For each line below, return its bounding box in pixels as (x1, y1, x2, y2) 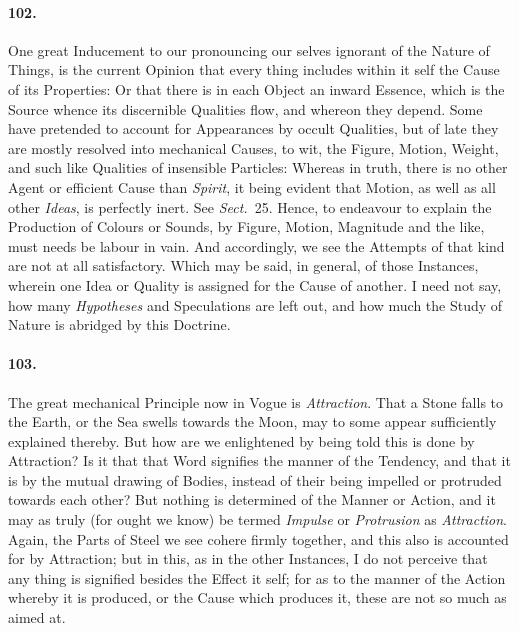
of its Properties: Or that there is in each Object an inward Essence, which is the (8, 78, 505, 99)
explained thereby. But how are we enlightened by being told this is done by (8, 430, 475, 451)
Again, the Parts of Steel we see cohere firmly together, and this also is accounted (8, 528, 509, 549)
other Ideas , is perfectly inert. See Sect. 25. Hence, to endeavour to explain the (8, 196, 492, 217)
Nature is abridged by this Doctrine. (8, 314, 231, 335)
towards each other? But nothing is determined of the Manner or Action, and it (8, 489, 496, 510)
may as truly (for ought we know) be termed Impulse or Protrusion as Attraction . (8, 509, 508, 530)
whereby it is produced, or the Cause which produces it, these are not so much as (8, 587, 507, 608)
